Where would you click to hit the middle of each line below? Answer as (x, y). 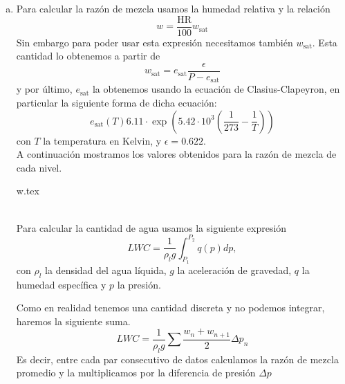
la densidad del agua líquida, (106, 269)
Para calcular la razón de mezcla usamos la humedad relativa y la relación (173, 8)
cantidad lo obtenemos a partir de (88, 56)
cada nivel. (39, 167)
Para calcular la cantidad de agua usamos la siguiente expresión (151, 227)
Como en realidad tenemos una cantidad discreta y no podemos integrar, (170, 308)
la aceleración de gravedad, (234, 269)
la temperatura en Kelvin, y (102, 140)
